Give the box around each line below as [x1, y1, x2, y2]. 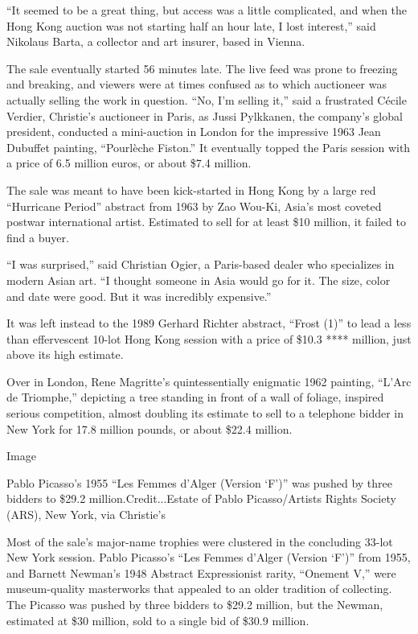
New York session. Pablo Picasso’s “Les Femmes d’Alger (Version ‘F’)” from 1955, [6, 549, 411, 566]
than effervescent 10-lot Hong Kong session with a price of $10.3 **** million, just [6, 330, 412, 347]
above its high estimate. [6, 346, 124, 363]
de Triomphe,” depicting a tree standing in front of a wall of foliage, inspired [6, 389, 384, 406]
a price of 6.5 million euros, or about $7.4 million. [6, 154, 252, 171]
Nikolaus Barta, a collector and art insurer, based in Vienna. [6, 33, 305, 50]
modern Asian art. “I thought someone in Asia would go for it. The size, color [6, 271, 391, 288]
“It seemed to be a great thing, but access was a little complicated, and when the [6, 2, 408, 18]
